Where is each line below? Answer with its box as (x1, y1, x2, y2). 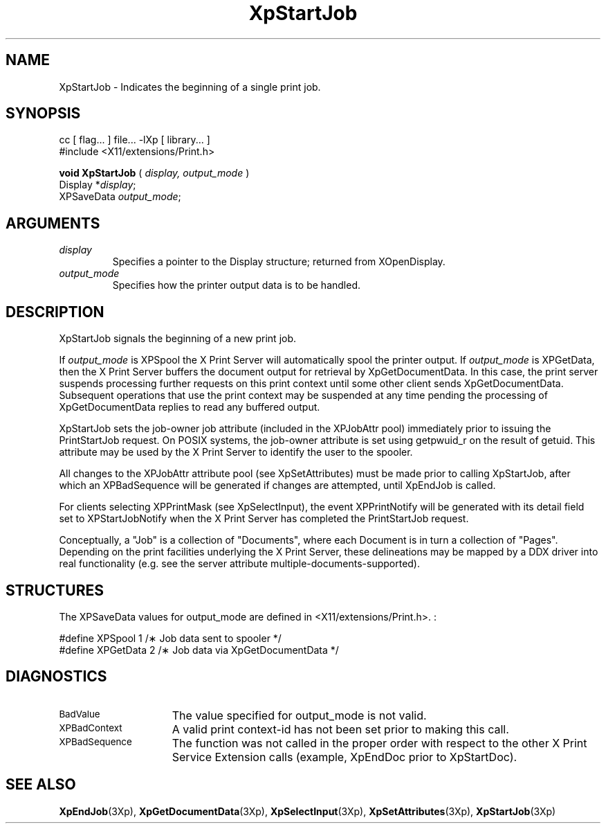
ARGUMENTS (6, 214, 100, 232)
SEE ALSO (6, 776, 76, 794)
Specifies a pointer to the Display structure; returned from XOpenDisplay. (112, 256, 446, 268)
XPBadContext (59, 722, 122, 733)
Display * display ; (59, 179, 136, 191)
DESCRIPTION (6, 303, 104, 321)
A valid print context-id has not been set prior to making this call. (172, 722, 509, 736)
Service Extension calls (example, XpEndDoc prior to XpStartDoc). (172, 749, 517, 764)
